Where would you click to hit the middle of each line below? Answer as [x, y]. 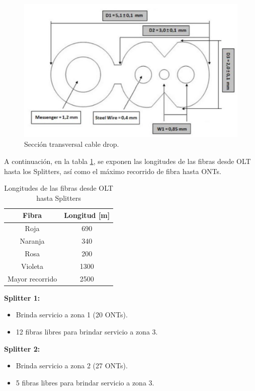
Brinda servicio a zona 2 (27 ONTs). [72, 366]
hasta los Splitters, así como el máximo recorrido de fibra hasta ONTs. [113, 171]
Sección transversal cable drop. [72, 144]
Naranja [32, 241]
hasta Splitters [59, 198]
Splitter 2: [22, 348]
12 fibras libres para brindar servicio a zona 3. [87, 331]
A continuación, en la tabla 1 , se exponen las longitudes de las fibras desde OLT [127, 161]
